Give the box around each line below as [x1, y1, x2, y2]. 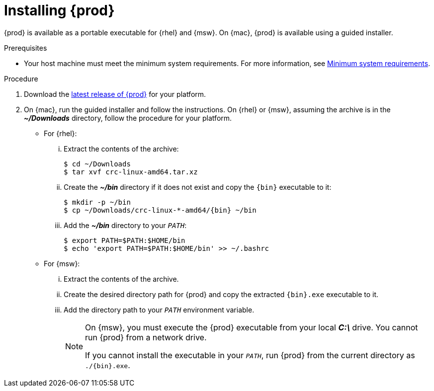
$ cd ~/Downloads [64, 159, 131, 168]
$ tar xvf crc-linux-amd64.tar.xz [64, 167, 198, 176]
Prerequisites [4, 43, 47, 52]
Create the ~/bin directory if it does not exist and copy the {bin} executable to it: [64, 182, 332, 191]
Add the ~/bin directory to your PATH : [64, 221, 187, 230]
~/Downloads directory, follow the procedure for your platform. [24, 113, 232, 122]
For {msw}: [44, 259, 80, 268]
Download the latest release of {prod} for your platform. [24, 89, 206, 98]
